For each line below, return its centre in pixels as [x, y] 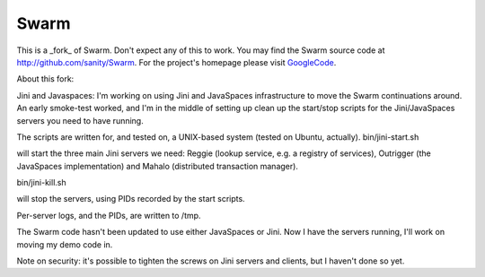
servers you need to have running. [80, 120]
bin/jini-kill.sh [41, 183]
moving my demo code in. [65, 244]
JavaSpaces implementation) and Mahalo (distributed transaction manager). [157, 166]
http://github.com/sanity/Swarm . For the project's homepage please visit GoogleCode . [176, 62]
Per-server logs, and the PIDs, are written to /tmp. [109, 215]
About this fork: [45, 79]
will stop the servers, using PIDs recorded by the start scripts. [131, 199]
